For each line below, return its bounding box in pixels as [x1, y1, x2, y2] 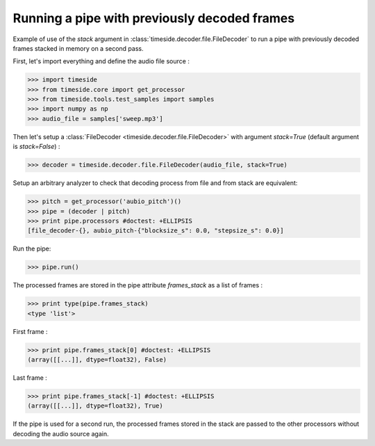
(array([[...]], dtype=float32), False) [27, 356, 167, 364]
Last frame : [12, 374, 48, 382]
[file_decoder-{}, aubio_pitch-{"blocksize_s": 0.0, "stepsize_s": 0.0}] [27, 227, 284, 234]
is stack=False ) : [12, 143, 60, 151]
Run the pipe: [12, 244, 51, 253]
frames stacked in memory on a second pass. [12, 44, 144, 52]
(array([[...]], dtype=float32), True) [27, 402, 163, 410]
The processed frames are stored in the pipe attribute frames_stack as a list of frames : [12, 281, 263, 289]
